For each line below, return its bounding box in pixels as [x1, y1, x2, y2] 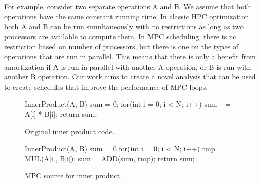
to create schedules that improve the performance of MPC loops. [4, 81, 208, 92]
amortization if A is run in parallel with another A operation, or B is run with [4, 61, 251, 72]
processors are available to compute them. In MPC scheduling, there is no [4, 31, 237, 42]
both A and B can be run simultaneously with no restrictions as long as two [4, 21, 244, 32]
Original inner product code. [25, 126, 115, 136]
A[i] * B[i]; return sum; [25, 108, 97, 119]
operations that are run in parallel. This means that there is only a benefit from [4, 51, 256, 62]
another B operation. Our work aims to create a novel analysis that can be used [4, 71, 256, 82]
